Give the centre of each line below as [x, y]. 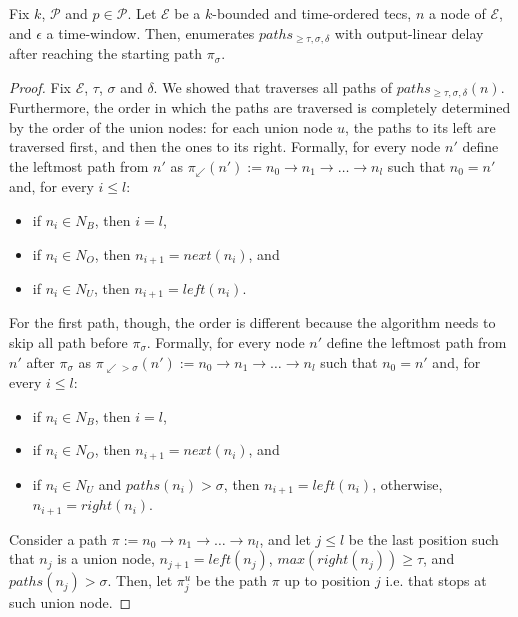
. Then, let [140, 580]
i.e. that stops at [436, 580]
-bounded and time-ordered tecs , [312, 13]
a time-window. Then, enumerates [150, 32]
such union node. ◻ [70, 602]
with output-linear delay [409, 32]
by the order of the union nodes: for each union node [171, 126]
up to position [327, 580]
